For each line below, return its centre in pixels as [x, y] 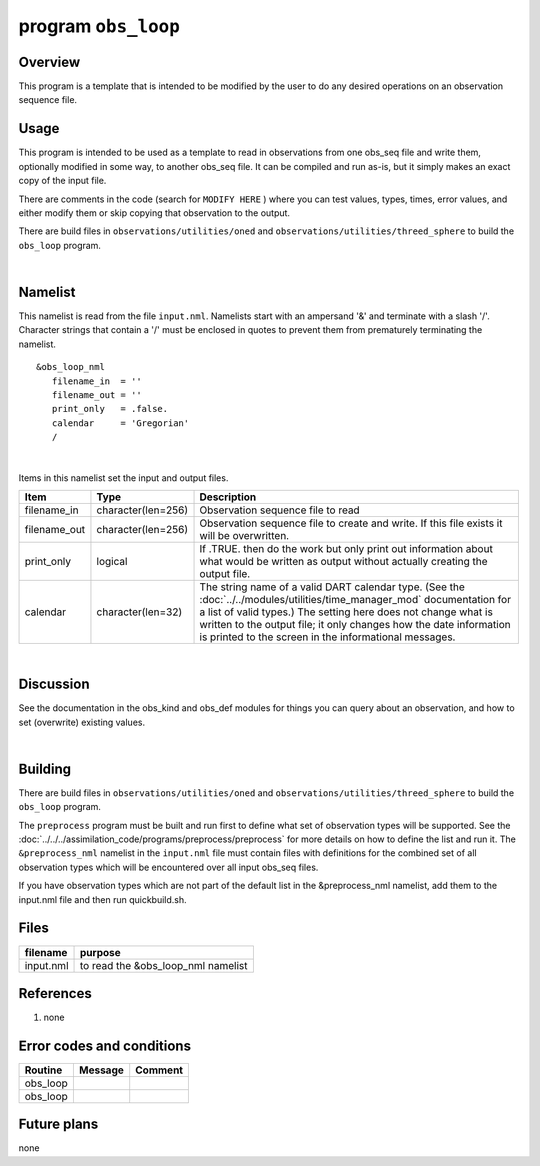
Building [45, 768]
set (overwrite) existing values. [81, 722]
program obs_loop [99, 26]
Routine [43, 1070]
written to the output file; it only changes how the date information [355, 625]
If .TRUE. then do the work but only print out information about [346, 549]
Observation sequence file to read [279, 510]
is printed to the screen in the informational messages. [327, 637]
